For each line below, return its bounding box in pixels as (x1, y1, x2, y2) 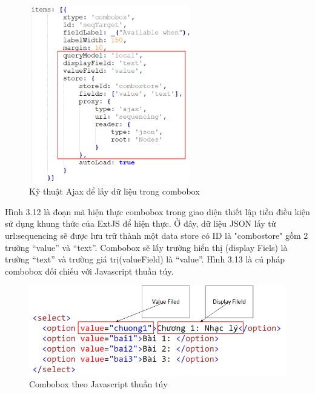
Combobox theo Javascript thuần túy (29, 377, 168, 390)
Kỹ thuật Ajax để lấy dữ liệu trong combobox (29, 185, 200, 198)
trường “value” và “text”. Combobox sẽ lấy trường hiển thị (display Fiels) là (5, 241, 288, 253)
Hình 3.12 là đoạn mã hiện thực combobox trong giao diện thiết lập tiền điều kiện (5, 205, 310, 218)
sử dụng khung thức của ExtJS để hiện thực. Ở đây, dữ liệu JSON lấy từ (5, 217, 276, 230)
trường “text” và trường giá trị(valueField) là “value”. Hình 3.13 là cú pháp (5, 253, 285, 265)
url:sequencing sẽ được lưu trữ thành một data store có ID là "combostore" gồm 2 (5, 229, 308, 242)
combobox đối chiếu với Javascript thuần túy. (5, 264, 174, 277)
